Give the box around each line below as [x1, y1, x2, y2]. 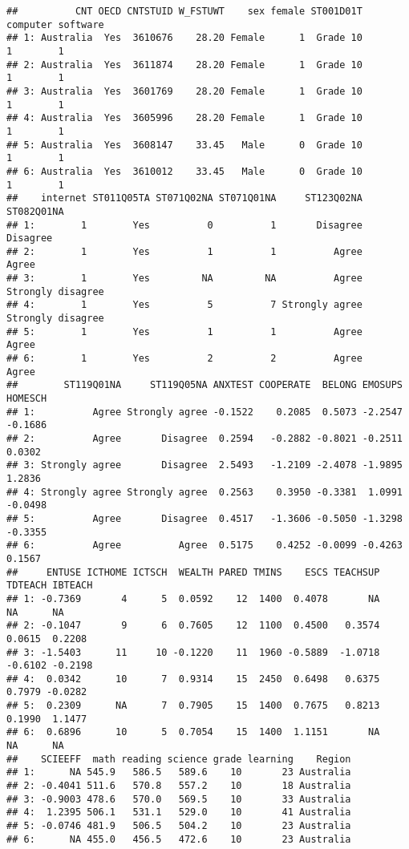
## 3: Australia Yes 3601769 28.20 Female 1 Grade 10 [6, 85, 362, 97]
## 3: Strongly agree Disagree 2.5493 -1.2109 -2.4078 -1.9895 [6, 459, 403, 471]
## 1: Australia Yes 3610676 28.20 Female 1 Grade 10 [6, 32, 362, 44]
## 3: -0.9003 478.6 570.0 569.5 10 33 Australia [6, 793, 351, 805]
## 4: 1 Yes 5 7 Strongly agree [6, 299, 362, 311]
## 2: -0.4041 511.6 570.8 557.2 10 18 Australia [6, 780, 351, 792]
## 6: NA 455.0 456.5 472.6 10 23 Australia [6, 833, 351, 845]
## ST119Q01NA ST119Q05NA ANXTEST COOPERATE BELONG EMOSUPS [6, 379, 403, 391]
